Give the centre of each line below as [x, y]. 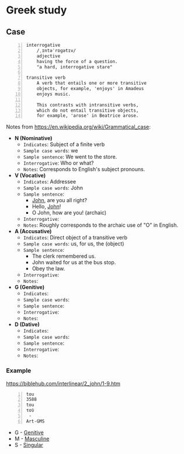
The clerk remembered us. [64, 256]
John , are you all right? [60, 200]
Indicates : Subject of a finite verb [64, 144]
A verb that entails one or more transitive [92, 83]
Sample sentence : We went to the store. [70, 157]
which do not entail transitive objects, [88, 110]
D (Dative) [27, 324]
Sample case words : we [51, 151]
